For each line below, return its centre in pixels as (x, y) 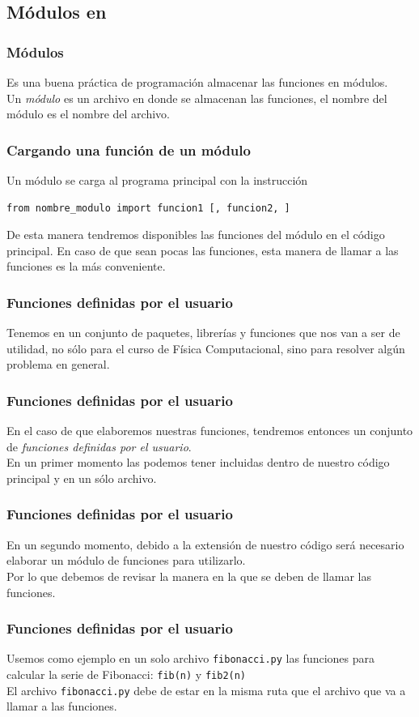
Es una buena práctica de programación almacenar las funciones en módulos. (197, 82)
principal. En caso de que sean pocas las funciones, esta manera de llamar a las (203, 250)
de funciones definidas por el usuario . (99, 446)
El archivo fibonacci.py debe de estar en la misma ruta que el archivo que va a (206, 690)
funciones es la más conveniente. (86, 266)
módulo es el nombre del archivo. (88, 114)
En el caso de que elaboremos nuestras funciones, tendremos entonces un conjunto (210, 431)
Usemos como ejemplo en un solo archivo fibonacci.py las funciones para (191, 658)
